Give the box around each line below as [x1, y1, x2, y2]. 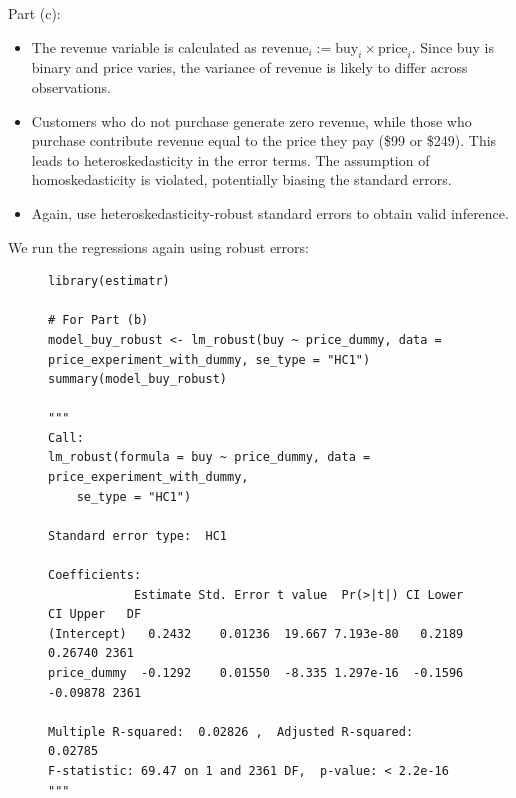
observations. [31, 76, 111, 97]
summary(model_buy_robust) [48, 372, 227, 387]
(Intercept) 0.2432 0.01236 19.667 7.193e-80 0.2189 [48, 626, 464, 641]
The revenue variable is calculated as [31, 36, 257, 57]
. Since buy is [411, 36, 494, 57]
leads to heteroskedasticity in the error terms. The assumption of [31, 149, 430, 170]
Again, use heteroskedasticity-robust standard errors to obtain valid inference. [31, 202, 509, 223]
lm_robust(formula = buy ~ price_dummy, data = [48, 450, 371, 465]
